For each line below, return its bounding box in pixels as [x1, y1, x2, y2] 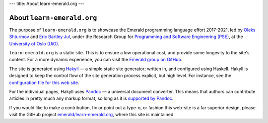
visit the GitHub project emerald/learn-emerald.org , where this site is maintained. [9, 112, 175, 118]
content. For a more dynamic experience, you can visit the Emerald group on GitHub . [9, 57, 183, 63]
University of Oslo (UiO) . [9, 41, 60, 46]
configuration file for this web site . [9, 80, 79, 85]
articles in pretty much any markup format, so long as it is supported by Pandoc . [9, 95, 174, 101]
